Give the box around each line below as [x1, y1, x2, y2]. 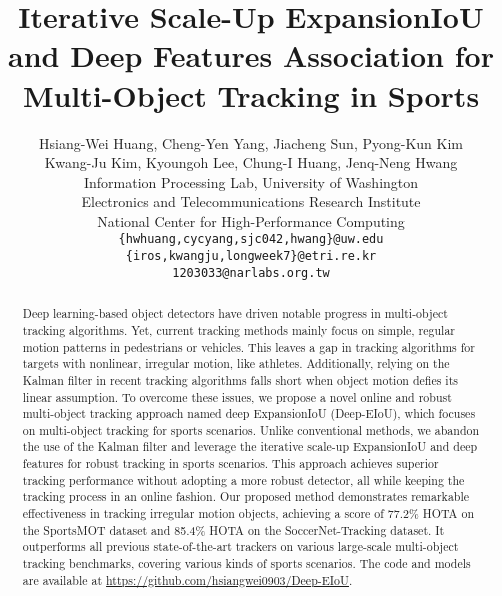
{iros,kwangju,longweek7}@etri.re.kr [125, 249, 377, 264]
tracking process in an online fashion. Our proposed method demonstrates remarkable [22, 488, 470, 505]
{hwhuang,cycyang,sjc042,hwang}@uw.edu [118, 232, 384, 247]
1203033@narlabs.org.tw [172, 265, 330, 280]
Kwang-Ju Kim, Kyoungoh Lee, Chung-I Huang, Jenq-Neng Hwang [44, 152, 458, 173]
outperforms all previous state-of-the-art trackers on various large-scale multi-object [22, 538, 459, 555]
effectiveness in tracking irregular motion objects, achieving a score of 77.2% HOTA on [22, 505, 475, 522]
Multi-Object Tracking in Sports [22, 74, 480, 115]
